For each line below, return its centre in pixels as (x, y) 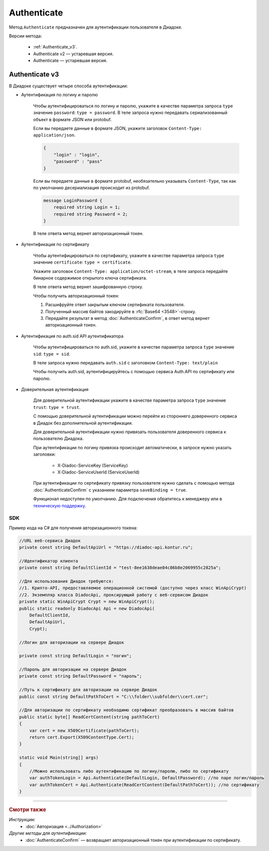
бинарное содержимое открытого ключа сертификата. (90, 278)
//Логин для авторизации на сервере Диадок (72, 642)
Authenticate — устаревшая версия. (70, 61)
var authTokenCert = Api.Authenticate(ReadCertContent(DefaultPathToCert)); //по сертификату (144, 785)
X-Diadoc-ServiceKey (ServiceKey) (93, 465)
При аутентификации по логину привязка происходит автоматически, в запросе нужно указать (133, 447)
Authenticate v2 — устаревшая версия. (73, 54)
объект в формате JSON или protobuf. (72, 119)
